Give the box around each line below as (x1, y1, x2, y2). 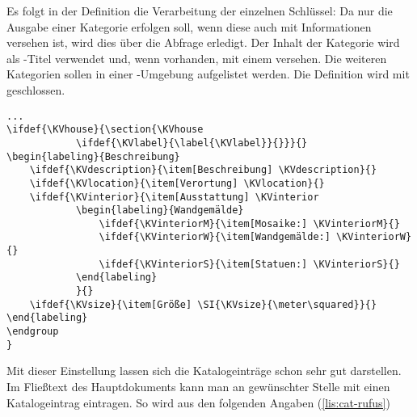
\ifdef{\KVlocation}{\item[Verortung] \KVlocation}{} (29, 177, 325, 189)
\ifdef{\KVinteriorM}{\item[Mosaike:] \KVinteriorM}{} (99, 217, 400, 230)
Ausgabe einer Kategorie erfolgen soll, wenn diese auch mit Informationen (6, 18, 372, 35)
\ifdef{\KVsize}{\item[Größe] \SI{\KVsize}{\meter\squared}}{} (29, 298, 377, 310)
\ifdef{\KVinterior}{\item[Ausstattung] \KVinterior (29, 191, 319, 203)
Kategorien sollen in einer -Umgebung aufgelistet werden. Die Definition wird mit (6, 65, 410, 82)
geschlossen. (6, 81, 65, 98)
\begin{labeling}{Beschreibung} (6, 150, 180, 162)
